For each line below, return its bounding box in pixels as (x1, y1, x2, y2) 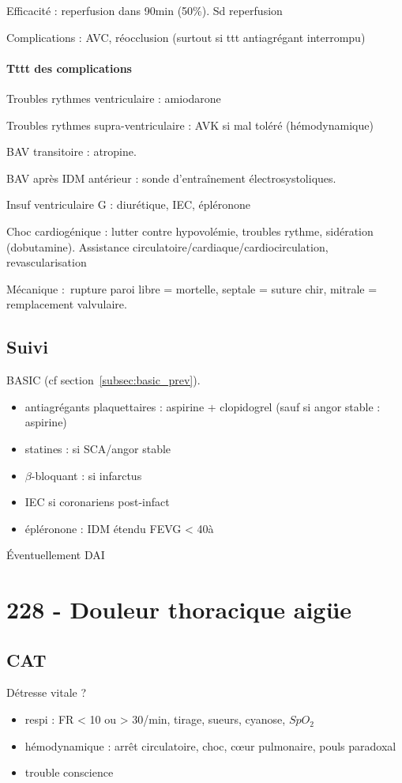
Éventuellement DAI (6, 547, 105, 563)
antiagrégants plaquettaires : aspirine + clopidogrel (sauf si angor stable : (24, 398, 381, 414)
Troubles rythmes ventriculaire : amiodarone (6, 89, 221, 106)
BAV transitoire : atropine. (6, 143, 137, 160)
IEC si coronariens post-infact (24, 494, 170, 510)
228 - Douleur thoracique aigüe (6, 593, 352, 626)
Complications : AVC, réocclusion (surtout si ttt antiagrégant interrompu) (6, 28, 366, 45)
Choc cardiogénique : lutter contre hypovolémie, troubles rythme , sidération (6, 222, 374, 239)
